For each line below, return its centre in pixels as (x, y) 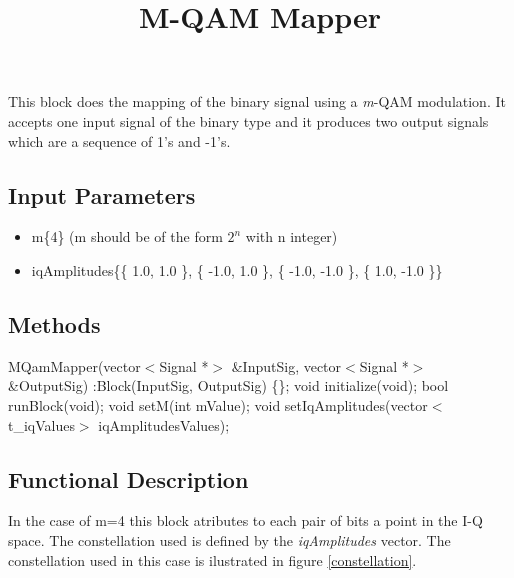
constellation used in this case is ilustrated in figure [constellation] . (212, 559)
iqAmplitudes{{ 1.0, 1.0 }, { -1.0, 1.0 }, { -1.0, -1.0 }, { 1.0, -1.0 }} (237, 269)
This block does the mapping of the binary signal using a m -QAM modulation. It (257, 101)
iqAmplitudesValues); (164, 424)
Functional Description (128, 478)
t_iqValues (41, 424)
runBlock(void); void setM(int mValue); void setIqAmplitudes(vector (218, 404)
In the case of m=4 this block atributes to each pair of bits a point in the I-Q (245, 520)
